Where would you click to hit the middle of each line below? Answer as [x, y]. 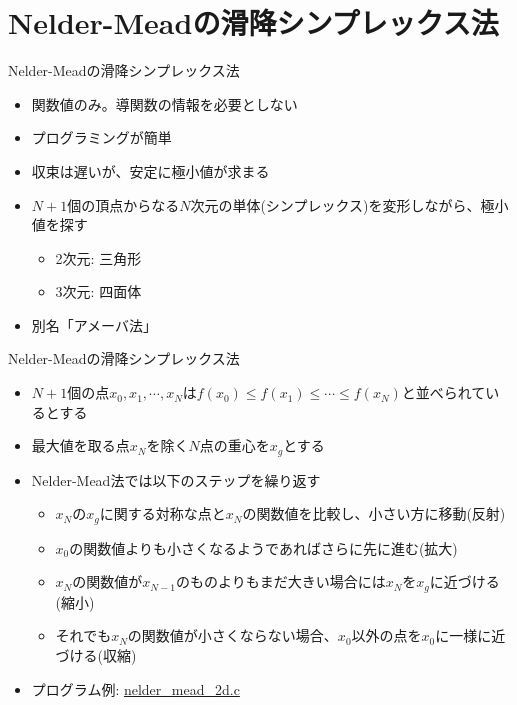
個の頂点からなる [123, 204]
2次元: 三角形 [98, 257]
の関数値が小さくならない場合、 [232, 635]
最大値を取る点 [80, 445]
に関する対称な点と [162, 513]
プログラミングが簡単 [101, 137]
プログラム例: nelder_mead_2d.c [135, 688]
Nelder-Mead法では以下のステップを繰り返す [176, 479]
